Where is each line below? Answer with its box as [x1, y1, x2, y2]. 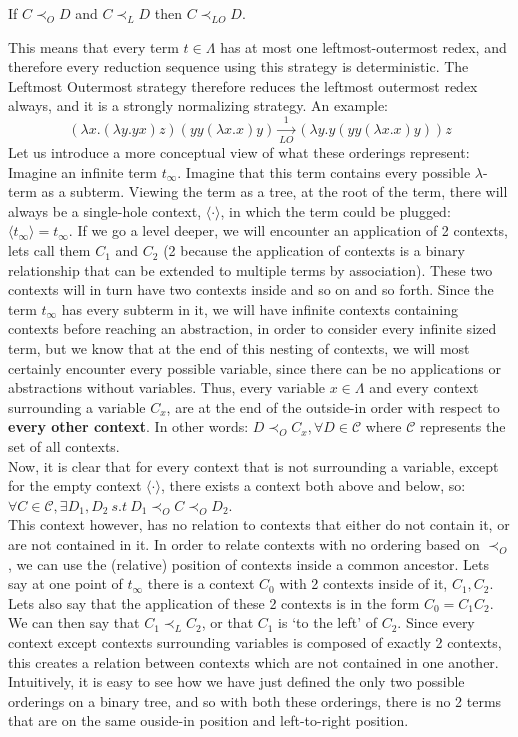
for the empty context [8, 475, 142, 496]
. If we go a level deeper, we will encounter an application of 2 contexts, [68, 220, 509, 241]
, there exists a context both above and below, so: [160, 475, 466, 496]
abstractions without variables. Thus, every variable [8, 377, 326, 398]
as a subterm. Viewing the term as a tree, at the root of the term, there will [41, 181, 508, 202]
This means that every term [8, 36, 179, 57]
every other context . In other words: [8, 416, 249, 437]
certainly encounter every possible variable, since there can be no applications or [8, 357, 501, 378]
